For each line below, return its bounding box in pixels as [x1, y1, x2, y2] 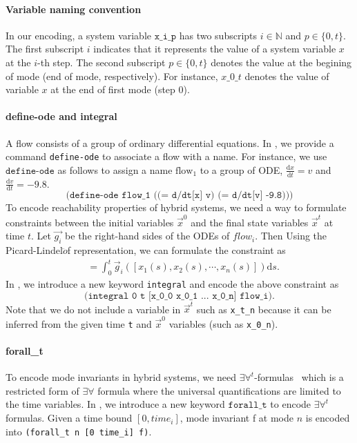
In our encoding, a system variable [6, 28, 152, 42]
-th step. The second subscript [37, 55, 166, 69]
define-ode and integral [6, 109, 117, 124]
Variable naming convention [6, 1, 142, 16]
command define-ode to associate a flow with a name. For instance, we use [6, 149, 327, 164]
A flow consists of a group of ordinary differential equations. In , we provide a [6, 135, 334, 150]
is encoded [305, 411, 350, 425]
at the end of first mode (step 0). [50, 82, 190, 97]
